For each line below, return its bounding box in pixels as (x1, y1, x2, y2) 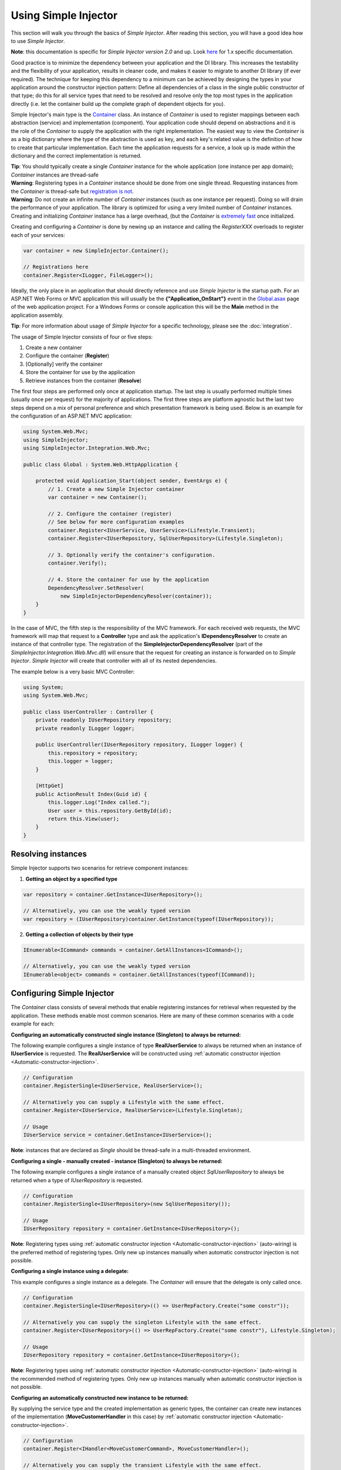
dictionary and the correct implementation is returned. (11, 152, 142, 159)
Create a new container (25, 344, 82, 351)
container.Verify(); (48, 560, 107, 567)
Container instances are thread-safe (11, 171, 99, 178)
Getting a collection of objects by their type (25, 931, 134, 938)
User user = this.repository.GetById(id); (48, 807, 173, 814)
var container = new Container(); (48, 494, 147, 501)
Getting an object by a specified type (25, 875, 117, 882)
